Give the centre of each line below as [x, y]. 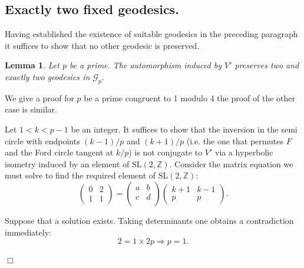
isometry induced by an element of [67, 163]
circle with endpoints [42, 140]
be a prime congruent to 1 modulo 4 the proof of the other [190, 97]
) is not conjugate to [166, 152]
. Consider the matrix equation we [231, 163]
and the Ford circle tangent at [59, 152]
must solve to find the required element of [80, 175]
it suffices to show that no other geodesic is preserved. [102, 45]
